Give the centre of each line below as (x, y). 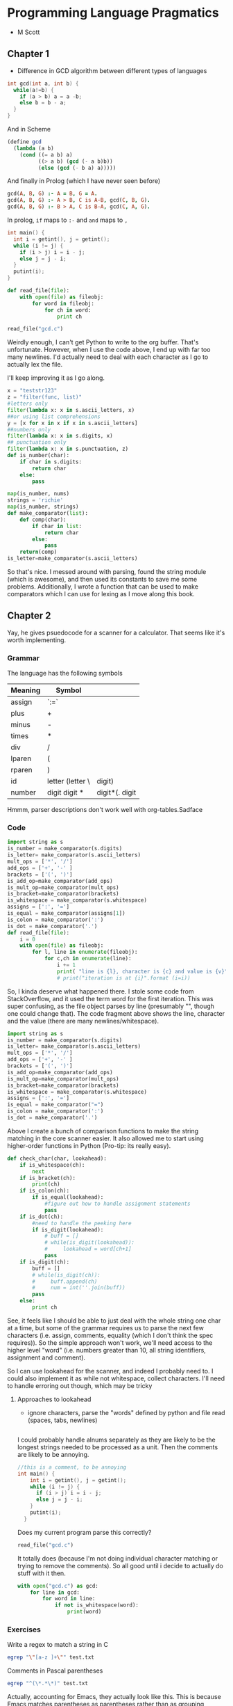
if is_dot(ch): (42, 1217)
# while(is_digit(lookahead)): (89, 1243)
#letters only (28, 404)
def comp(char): (43, 520)
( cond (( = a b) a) (46, 154)
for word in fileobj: (63, 303)
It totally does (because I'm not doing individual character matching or (118, 1558)
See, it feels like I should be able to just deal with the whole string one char (114, 1321)
